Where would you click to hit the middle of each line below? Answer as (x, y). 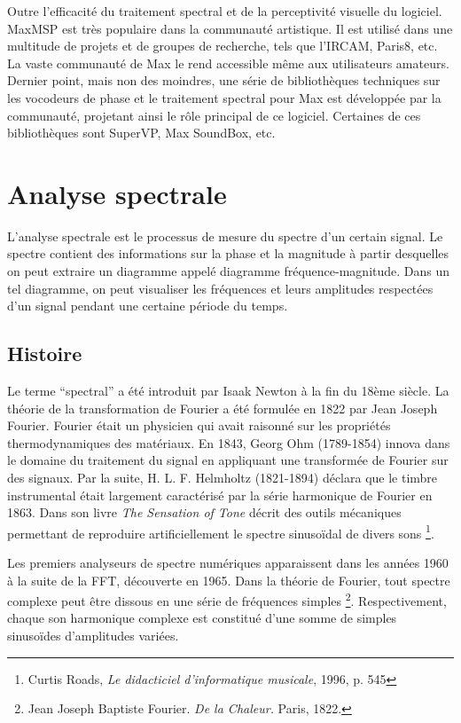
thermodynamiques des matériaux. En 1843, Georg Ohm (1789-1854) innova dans (229, 442)
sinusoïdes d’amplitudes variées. (93, 636)
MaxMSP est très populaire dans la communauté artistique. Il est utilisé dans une (230, 28)
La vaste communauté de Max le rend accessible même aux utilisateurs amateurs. (228, 63)
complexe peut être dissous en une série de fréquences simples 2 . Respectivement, (227, 599)
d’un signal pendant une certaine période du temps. (148, 306)
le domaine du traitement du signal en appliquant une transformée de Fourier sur (228, 460)
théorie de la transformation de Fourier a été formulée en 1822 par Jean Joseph (223, 408)
